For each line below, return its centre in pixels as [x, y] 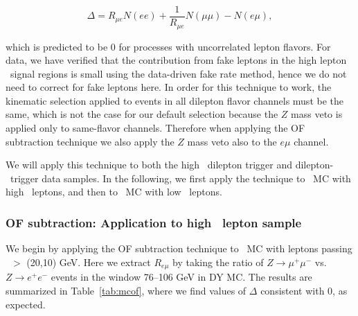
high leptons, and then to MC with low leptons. [114, 192]
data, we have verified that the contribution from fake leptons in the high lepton [176, 60]
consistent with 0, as [304, 290]
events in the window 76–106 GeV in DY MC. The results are [181, 277]
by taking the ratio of [218, 262]
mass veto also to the [232, 141]
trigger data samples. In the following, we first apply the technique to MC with [180, 178]
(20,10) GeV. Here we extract [89, 262]
